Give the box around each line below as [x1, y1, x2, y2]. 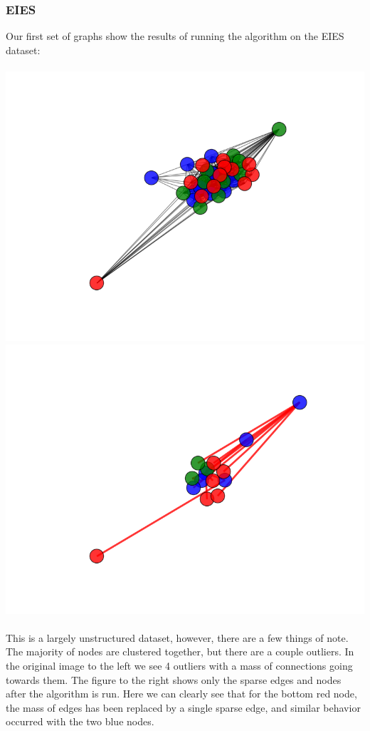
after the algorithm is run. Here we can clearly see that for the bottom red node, [6, 686, 357, 701]
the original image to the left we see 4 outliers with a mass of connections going [6, 658, 353, 673]
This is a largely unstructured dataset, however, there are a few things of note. [6, 630, 349, 645]
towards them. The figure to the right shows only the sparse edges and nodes [6, 672, 342, 687]
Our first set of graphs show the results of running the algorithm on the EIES [6, 29, 344, 44]
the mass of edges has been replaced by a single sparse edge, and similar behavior [6, 700, 361, 715]
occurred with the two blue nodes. [6, 714, 154, 729]
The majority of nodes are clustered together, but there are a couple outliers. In [6, 644, 354, 659]
